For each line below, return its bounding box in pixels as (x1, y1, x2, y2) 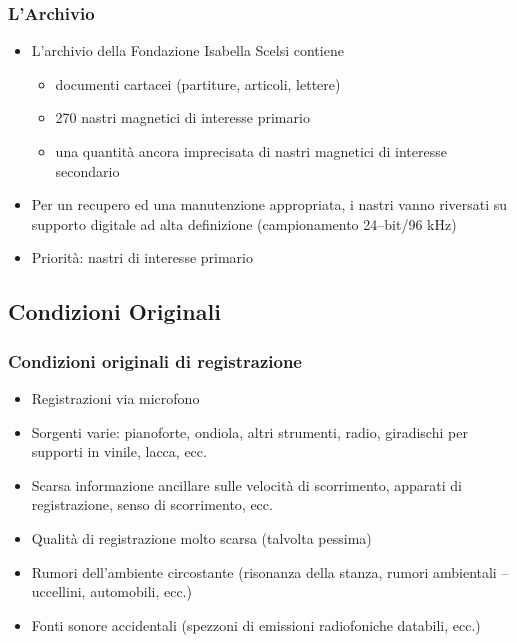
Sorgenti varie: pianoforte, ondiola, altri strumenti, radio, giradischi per (31, 421, 468, 442)
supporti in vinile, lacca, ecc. (31, 441, 207, 462)
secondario (55, 160, 120, 181)
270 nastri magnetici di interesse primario (55, 107, 310, 128)
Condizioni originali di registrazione (8, 348, 302, 373)
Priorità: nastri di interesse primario (31, 247, 253, 268)
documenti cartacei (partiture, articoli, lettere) (55, 73, 341, 94)
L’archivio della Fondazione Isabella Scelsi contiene (31, 40, 344, 61)
